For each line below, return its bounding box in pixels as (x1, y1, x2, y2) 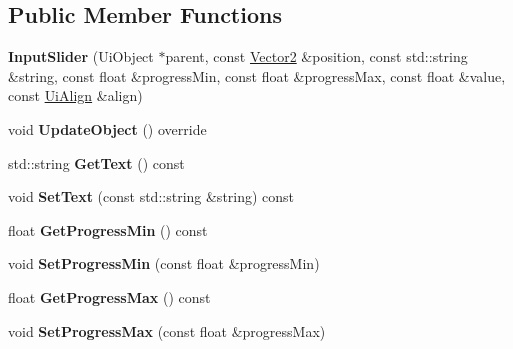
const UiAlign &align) (8, 85, 143, 106)
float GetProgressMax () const (8, 286, 211, 307)
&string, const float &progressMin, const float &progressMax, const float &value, (8, 65, 506, 86)
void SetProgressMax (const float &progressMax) (8, 320, 326, 341)
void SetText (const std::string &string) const (8, 186, 295, 207)
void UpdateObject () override (8, 118, 207, 139)
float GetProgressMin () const (8, 219, 208, 240)
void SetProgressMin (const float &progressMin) (8, 253, 320, 274)
